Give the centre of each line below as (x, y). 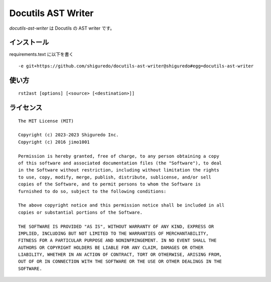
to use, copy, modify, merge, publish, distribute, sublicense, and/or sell (115, 177)
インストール (29, 42)
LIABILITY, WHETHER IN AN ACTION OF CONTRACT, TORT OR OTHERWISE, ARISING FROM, (120, 255)
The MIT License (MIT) (46, 121)
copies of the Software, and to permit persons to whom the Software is (109, 184)
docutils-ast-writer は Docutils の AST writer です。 (62, 28)
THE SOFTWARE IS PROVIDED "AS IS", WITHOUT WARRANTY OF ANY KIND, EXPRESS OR (116, 226)
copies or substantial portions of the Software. (81, 212)
